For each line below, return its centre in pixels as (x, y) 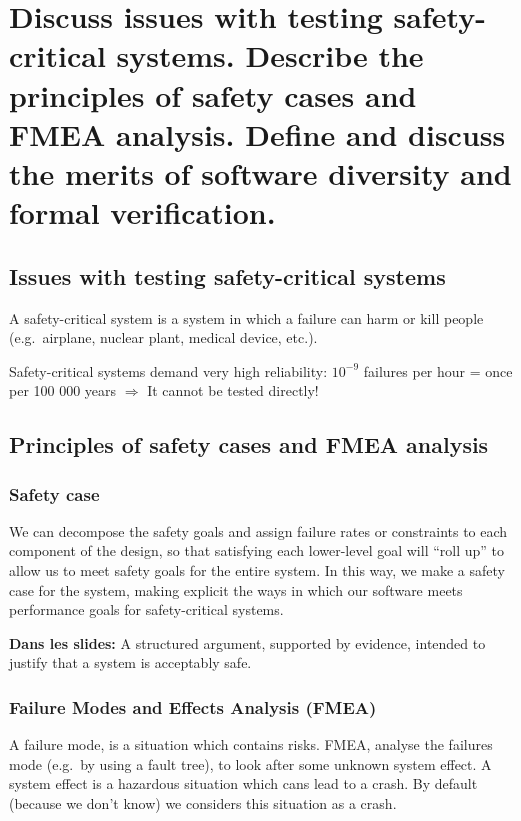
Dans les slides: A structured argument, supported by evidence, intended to (247, 642)
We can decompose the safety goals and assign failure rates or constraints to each (258, 530)
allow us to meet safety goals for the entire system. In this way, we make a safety (257, 570)
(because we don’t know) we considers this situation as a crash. (203, 803)
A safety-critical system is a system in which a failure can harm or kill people (246, 317)
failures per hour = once (438, 370)
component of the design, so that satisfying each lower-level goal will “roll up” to (257, 550)
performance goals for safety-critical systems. (146, 609)
